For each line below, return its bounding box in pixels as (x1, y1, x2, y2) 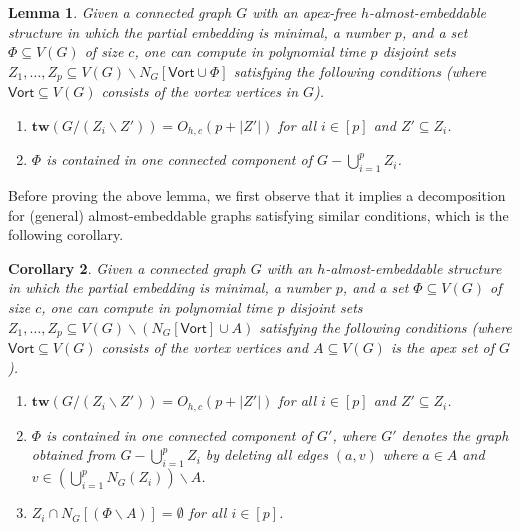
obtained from (31, 444, 116, 465)
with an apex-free (252, 2, 356, 22)
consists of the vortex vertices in (101, 81, 299, 102)
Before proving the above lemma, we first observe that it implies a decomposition (8, 185, 506, 206)
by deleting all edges (205, 444, 328, 465)
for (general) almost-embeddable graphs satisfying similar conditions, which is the (8, 204, 509, 225)
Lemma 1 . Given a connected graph (8, 2, 232, 22)
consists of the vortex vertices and (101, 337, 309, 358)
